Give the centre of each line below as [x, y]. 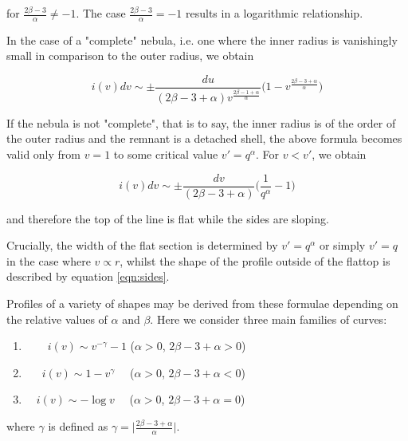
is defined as [78, 426]
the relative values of [57, 319]
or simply [342, 245]
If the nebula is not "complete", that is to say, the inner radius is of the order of [201, 122]
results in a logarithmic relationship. [275, 13]
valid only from [44, 154]
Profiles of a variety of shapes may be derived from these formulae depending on [202, 303]
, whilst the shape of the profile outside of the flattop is [255, 260]
